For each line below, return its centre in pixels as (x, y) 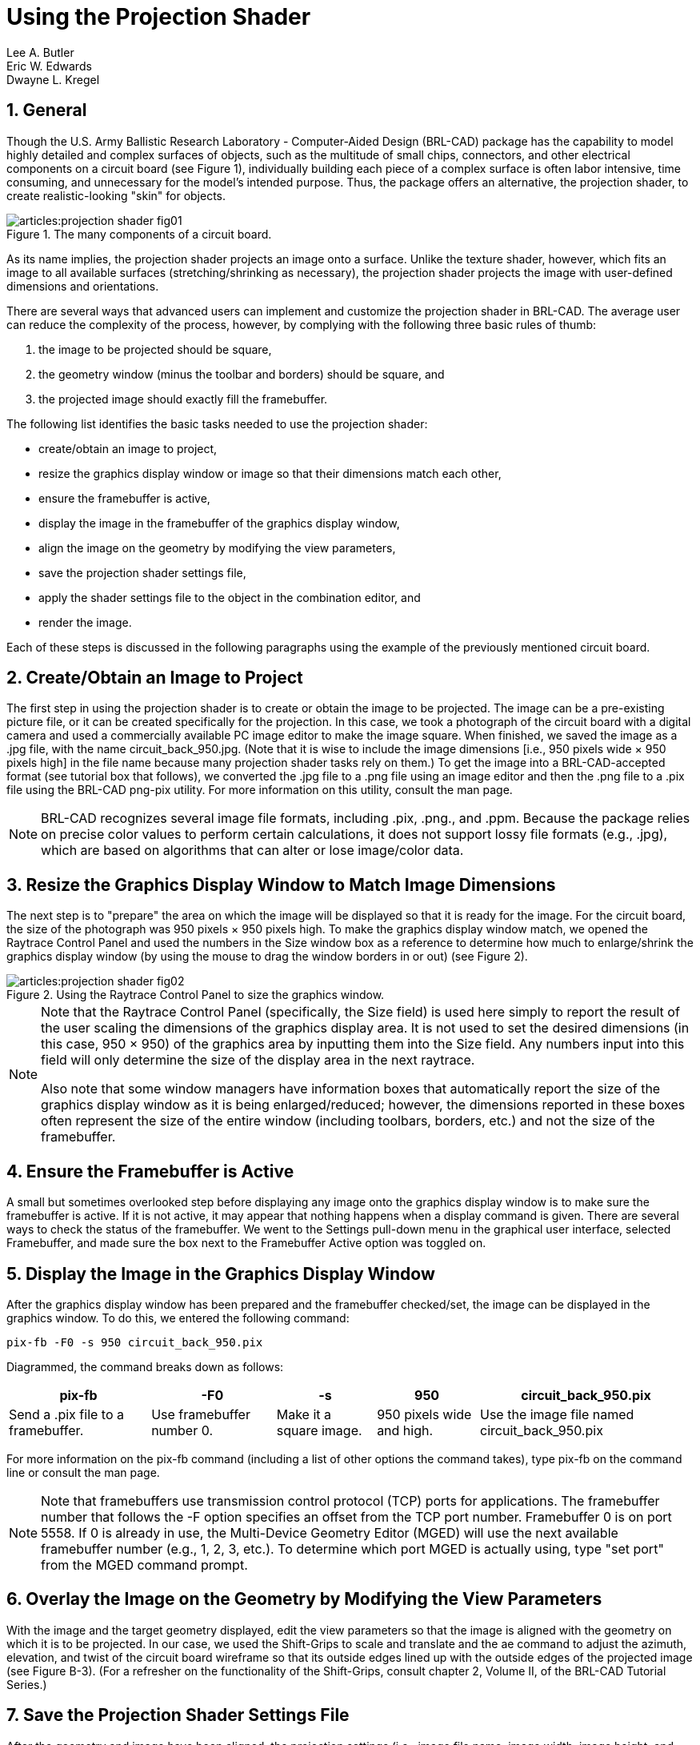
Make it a (304, 1414)
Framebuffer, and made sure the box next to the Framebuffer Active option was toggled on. (246, 1243)
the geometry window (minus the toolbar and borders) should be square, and (242, 374)
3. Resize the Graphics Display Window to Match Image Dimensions (281, 885)
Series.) (27, 1684)
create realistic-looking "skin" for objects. (116, 195)
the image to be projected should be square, (155, 349)
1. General (47, 110)
